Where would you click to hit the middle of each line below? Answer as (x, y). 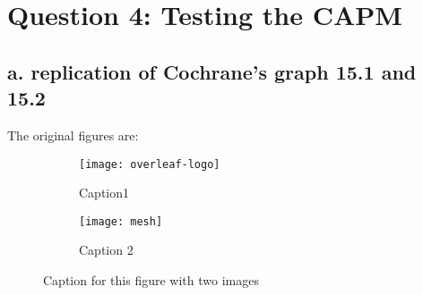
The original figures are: (73, 135)
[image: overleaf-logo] (150, 164)
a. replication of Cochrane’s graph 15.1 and (212, 71)
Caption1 (104, 193)
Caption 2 (106, 250)
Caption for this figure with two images (151, 280)
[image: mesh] (121, 221)
